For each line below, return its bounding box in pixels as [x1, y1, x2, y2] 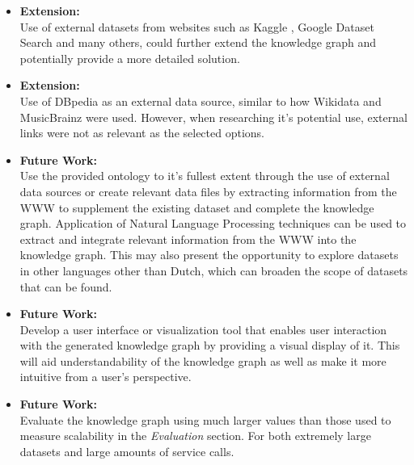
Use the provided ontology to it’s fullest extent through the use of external [19, 167, 390, 184]
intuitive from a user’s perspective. [19, 368, 192, 385]
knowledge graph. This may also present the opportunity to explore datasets [19, 246, 399, 263]
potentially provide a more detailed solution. [19, 49, 240, 66]
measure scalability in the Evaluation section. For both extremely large [19, 427, 371, 444]
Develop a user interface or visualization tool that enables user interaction [19, 320, 387, 337]
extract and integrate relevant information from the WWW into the [19, 230, 357, 247]
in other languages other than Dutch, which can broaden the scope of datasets [19, 262, 408, 279]
